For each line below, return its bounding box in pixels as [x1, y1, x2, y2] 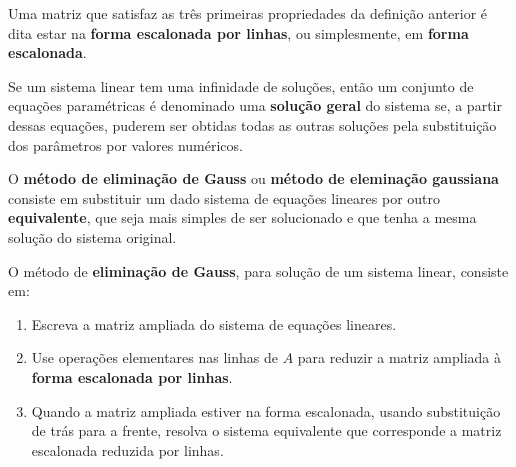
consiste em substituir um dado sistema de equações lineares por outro [8, 187, 441, 208]
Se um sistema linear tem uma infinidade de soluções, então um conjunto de [8, 75, 474, 96]
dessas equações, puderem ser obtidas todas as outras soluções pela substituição [8, 114, 497, 135]
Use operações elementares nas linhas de [31, 347, 278, 368]
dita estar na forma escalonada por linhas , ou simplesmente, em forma [8, 22, 469, 43]
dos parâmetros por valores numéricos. [8, 134, 243, 155]
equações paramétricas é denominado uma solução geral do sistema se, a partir [8, 95, 502, 116]
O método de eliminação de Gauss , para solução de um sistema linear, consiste [8, 260, 509, 281]
